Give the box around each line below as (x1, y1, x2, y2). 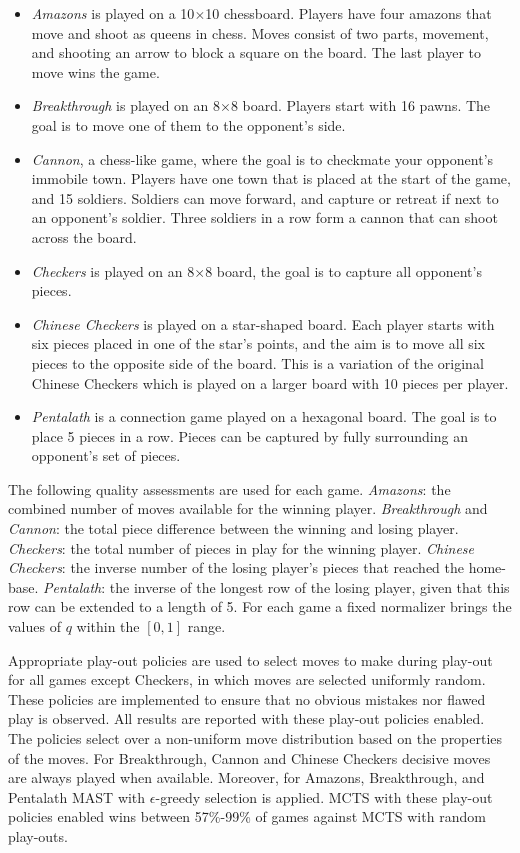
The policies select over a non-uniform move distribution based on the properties (8, 728, 503, 748)
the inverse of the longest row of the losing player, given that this (109, 576, 510, 597)
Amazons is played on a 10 (31, 3, 195, 23)
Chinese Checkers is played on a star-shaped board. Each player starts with (31, 313, 495, 334)
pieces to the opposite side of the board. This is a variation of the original (31, 352, 484, 373)
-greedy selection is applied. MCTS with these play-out (155, 786, 493, 807)
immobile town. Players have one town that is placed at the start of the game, (31, 168, 511, 189)
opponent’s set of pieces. (31, 445, 181, 466)
